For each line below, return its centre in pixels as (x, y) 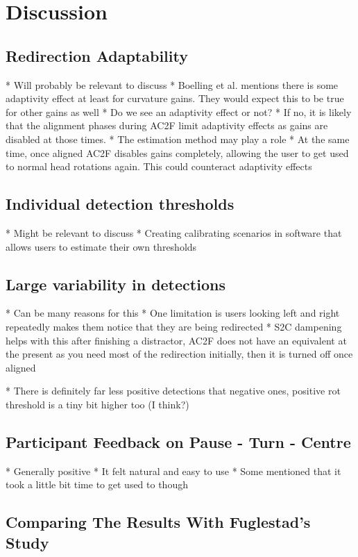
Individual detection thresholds (120, 204)
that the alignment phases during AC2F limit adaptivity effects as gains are (167, 125)
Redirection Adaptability (97, 55)
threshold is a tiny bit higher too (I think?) (97, 404)
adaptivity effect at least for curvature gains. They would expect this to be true (175, 98)
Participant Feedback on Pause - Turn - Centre (178, 441)
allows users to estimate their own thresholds (101, 246)
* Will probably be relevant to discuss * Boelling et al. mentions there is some (172, 84)
